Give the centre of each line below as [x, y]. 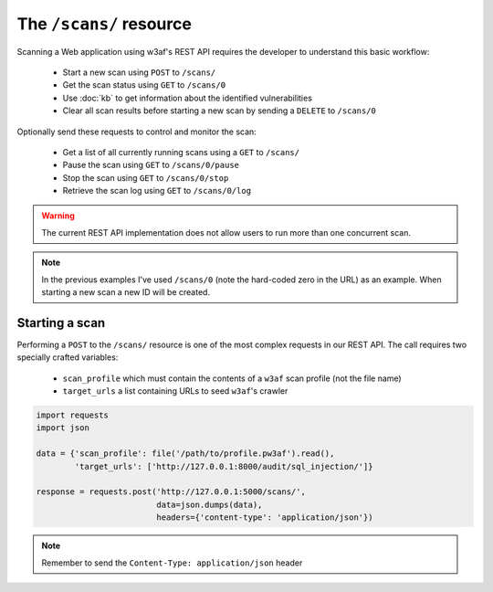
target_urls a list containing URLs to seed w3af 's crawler [175, 391]
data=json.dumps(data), [210, 504]
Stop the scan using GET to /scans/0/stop [146, 177]
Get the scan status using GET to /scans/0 [144, 85]
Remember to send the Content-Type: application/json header [172, 563]
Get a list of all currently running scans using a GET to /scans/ [181, 152]
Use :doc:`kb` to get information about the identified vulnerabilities [187, 98]
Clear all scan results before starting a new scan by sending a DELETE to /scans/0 [219, 111]
